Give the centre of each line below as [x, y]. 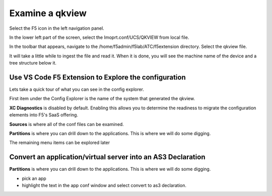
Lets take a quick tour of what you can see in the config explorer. [77, 89]
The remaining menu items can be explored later [60, 143]
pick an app [34, 178]
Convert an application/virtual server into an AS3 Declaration [107, 157]
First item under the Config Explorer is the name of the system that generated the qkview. [102, 99]
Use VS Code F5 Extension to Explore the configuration [97, 77]
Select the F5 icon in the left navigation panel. [57, 28]
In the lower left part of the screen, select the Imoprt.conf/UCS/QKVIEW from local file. [99, 37]
